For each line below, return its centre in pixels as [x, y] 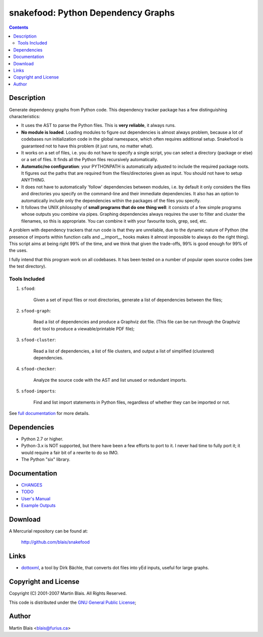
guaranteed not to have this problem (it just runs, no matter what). [87, 146]
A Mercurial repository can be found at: [48, 531]
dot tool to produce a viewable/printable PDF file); [84, 329]
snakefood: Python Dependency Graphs [92, 13]
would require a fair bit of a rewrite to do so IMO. [70, 452]
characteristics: [25, 116]
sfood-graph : [36, 311]
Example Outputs [38, 506]
